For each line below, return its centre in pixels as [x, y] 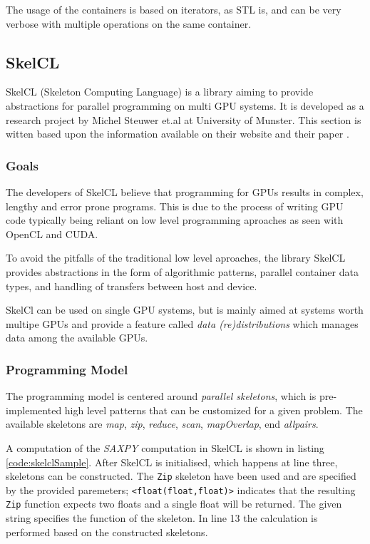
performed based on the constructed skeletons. [107, 532]
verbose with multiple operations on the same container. [129, 23]
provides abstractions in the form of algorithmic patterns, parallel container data [182, 271]
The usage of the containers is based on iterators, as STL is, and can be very [174, 9]
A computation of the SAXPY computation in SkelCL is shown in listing [165, 447]
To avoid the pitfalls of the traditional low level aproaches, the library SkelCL [176, 258]
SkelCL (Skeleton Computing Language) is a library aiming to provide [160, 92]
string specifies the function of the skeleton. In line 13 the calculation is [162, 518]
